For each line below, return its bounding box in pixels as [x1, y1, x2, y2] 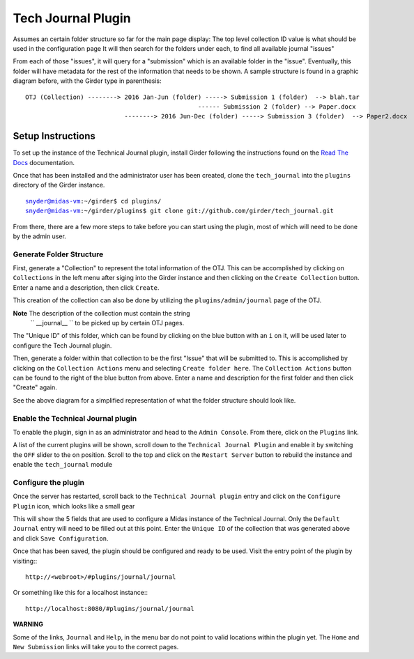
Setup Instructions [13, 130, 95, 142]
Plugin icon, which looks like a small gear [13, 502, 135, 510]
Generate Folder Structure [13, 249, 104, 259]
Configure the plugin [13, 477, 85, 487]
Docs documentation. [13, 158, 75, 166]
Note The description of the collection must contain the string [13, 309, 191, 317]
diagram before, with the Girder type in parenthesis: [13, 77, 162, 85]
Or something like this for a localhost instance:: [13, 589, 148, 597]
